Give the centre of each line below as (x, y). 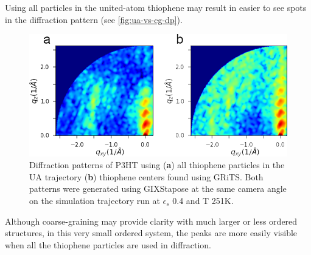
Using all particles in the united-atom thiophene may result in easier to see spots (156, 7)
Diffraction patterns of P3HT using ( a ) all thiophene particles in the (157, 165)
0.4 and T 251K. (203, 200)
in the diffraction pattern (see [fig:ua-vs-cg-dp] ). (94, 19)
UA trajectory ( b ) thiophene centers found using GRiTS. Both (146, 176)
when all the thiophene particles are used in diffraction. (108, 244)
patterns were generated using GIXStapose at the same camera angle (158, 189)
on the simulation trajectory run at (95, 200)
